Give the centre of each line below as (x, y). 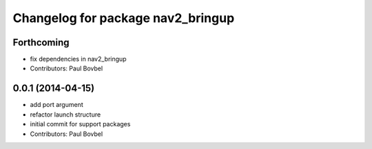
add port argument (56, 105)
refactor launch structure (65, 115)
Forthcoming (41, 42)
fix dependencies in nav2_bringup (78, 59)
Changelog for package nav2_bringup (124, 18)
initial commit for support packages (80, 124)
